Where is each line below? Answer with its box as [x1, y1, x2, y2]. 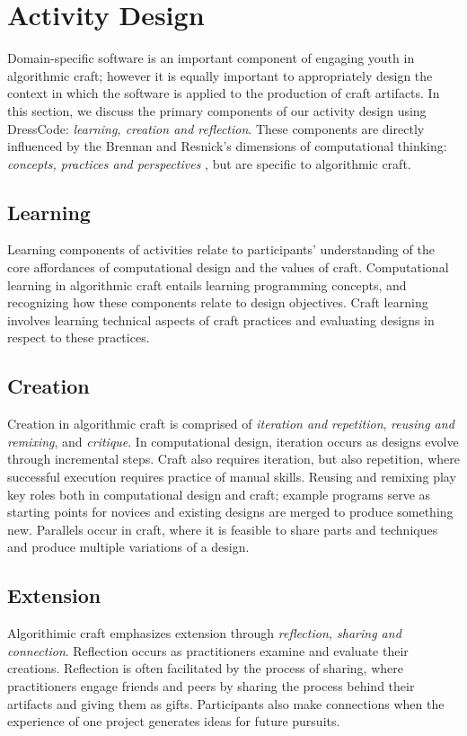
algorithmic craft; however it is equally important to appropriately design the [7, 66, 433, 84]
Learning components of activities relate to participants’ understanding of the [7, 240, 435, 259]
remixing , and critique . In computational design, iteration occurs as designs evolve [7, 431, 459, 450]
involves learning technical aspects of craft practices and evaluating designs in [7, 310, 435, 329]
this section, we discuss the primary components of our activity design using [7, 101, 427, 120]
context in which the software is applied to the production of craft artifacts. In [7, 84, 440, 102]
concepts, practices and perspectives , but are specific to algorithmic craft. [7, 154, 411, 173]
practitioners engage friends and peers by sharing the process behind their [7, 676, 415, 695]
